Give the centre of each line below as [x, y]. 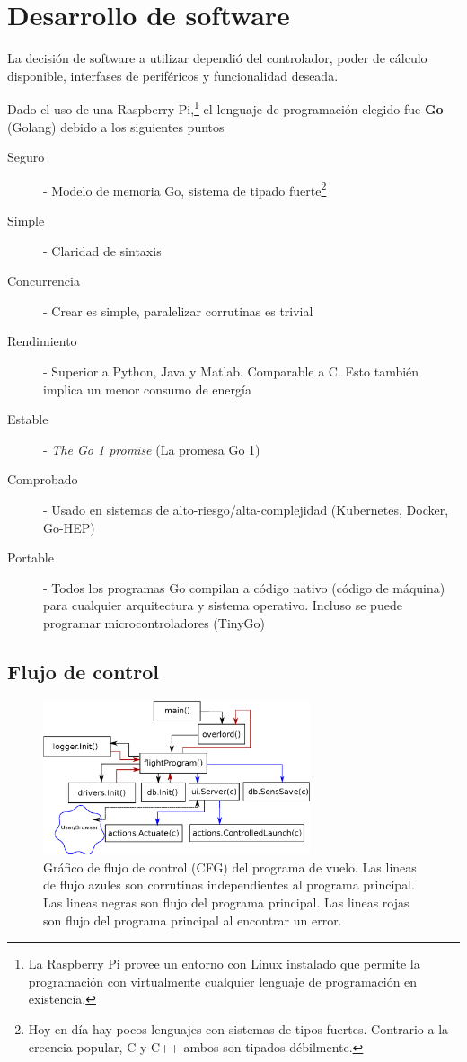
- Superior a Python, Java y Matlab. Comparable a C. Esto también [231, 371]
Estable [28, 419]
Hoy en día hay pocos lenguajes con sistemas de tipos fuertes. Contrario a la [238, 1029]
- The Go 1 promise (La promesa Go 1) [152, 449]
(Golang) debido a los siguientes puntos [116, 126]
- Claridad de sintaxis [102, 250]
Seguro [26, 157]
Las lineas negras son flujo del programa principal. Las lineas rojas [226, 903]
